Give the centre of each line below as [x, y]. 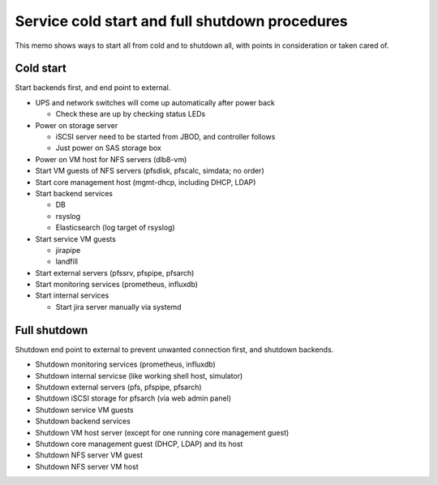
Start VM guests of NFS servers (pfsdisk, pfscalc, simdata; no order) [150, 171]
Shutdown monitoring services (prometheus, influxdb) [126, 364]
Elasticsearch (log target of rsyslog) [115, 228]
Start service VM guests [76, 238]
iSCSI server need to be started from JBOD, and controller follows [165, 137]
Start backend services [74, 193]
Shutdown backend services [83, 421]
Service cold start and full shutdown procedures [181, 21]
